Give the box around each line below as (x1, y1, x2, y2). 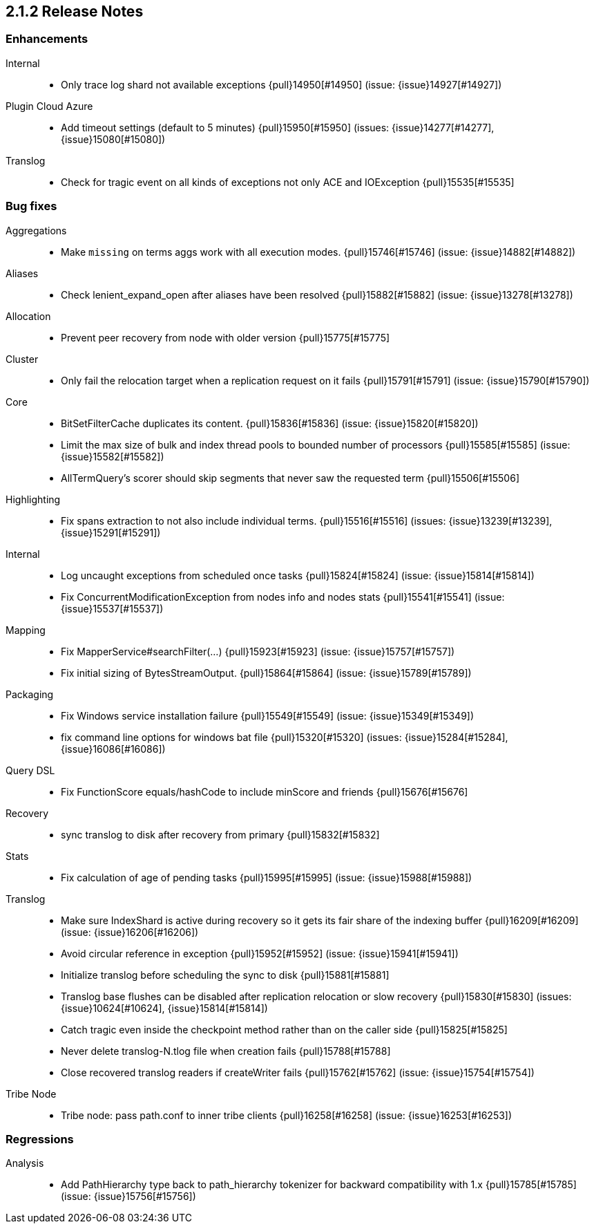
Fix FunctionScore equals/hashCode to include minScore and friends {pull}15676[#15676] (61, 785, 468, 798)
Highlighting (6, 493, 61, 505)
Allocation (6, 310, 51, 322)
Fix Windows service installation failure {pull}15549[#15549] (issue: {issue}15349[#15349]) (61, 709, 475, 722)
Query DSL (6, 764, 55, 776)
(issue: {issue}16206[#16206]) (61, 926, 199, 938)
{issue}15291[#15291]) (61, 526, 161, 538)
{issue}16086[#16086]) (61, 742, 166, 755)
